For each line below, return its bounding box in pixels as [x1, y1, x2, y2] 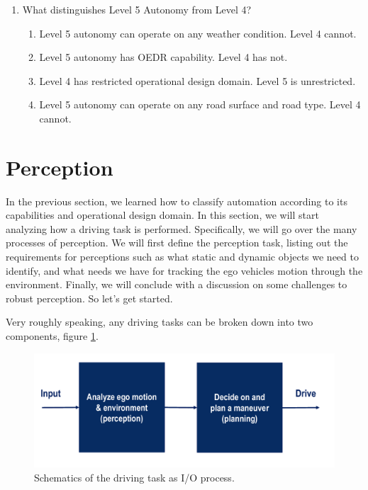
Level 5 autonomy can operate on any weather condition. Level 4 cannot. [39, 25, 357, 40]
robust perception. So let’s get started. [6, 290, 173, 305]
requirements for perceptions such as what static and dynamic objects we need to [6, 249, 359, 264]
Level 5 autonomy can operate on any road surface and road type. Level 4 [39, 97, 361, 112]
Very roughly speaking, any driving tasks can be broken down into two [6, 314, 313, 329]
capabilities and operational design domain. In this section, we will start [6, 207, 319, 222]
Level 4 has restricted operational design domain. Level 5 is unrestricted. [39, 73, 356, 88]
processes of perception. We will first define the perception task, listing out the [6, 235, 348, 250]
